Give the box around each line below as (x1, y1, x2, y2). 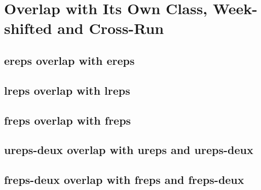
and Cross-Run (57, 18, 164, 39)
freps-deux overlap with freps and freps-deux (4, 172, 244, 187)
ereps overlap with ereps (4, 52, 135, 68)
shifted (4, 18, 52, 39)
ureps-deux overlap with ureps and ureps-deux (4, 142, 253, 158)
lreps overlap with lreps (4, 82, 130, 98)
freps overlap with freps (4, 112, 131, 128)
